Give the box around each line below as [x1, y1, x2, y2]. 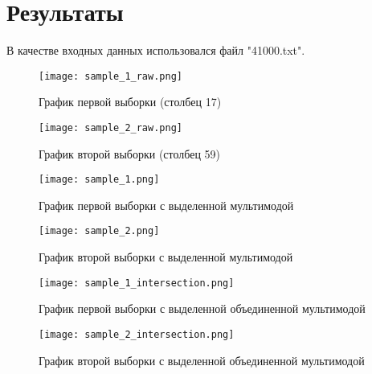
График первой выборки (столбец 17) [39, 93, 222, 110]
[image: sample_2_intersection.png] [39, 328, 235, 340]
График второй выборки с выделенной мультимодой [39, 249, 293, 265]
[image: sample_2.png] [39, 225, 160, 237]
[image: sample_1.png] [39, 174, 160, 186]
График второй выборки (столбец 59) [39, 145, 221, 162]
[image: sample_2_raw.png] [39, 121, 182, 134]
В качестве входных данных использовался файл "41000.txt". [6, 42, 305, 59]
